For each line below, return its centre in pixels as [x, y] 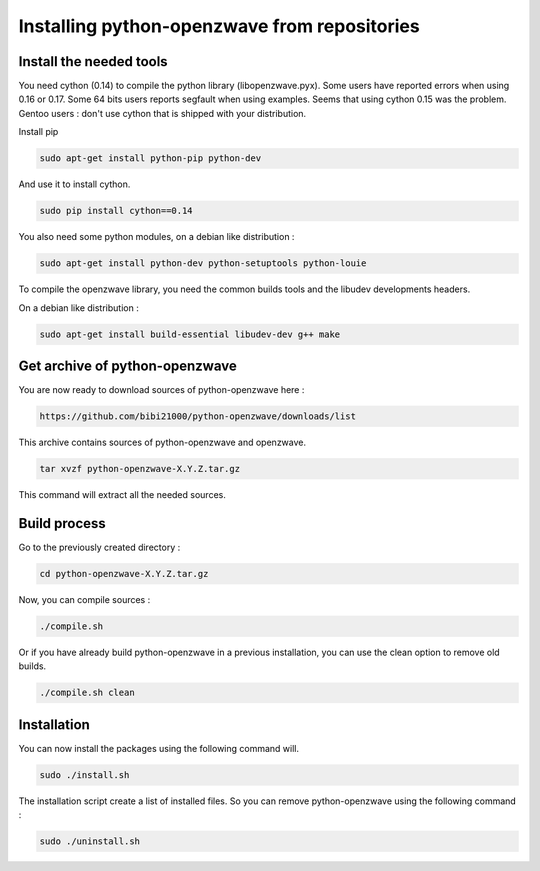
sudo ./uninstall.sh [89, 841]
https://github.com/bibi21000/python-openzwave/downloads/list [198, 416]
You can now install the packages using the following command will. [159, 748]
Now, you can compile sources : [84, 599]
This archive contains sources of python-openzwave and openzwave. [162, 442]
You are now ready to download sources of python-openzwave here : [161, 390]
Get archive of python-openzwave [127, 365]
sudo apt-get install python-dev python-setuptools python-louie [203, 263]
